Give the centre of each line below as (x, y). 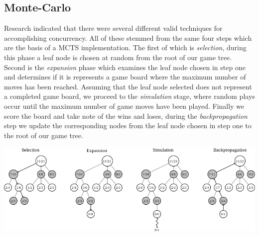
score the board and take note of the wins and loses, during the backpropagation (126, 116)
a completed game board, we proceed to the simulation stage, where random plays (129, 96)
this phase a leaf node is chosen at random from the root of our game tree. (118, 57)
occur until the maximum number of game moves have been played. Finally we (124, 106)
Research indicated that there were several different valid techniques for (113, 28)
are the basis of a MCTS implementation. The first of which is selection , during (125, 47)
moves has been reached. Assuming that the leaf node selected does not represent (128, 86)
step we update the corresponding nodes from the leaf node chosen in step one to (128, 125)
